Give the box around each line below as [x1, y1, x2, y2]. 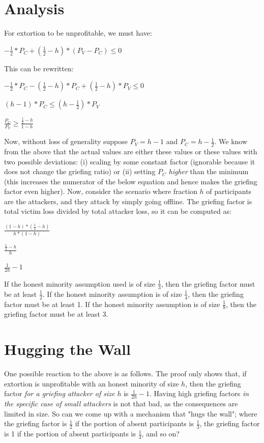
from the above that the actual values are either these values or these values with [4, 146, 257, 156]
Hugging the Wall [4, 339, 131, 359]
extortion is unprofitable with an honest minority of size [4, 378, 179, 389]
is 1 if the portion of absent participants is [4, 428, 136, 439]
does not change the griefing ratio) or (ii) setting [4, 166, 156, 177]
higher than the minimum [168, 166, 249, 177]
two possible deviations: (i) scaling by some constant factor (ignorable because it [4, 156, 255, 167]
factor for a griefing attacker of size [4, 388, 115, 399]
